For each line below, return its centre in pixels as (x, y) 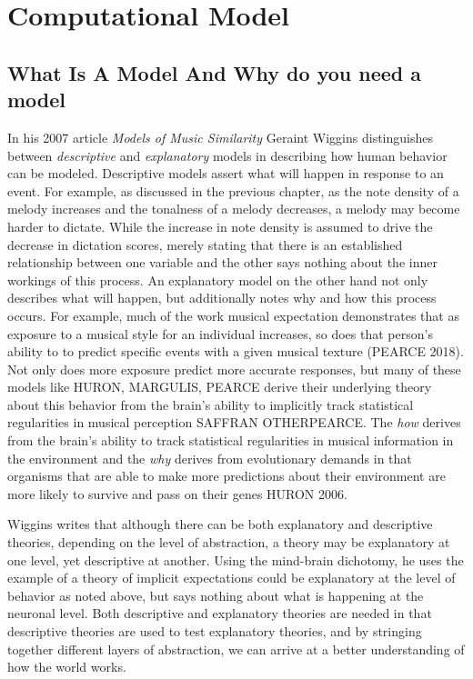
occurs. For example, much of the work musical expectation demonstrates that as (233, 315)
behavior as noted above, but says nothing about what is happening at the (216, 595)
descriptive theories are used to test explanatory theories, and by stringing (215, 631)
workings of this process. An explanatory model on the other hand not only (218, 280)
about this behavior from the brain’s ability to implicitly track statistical (211, 404)
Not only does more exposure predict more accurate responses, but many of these (234, 369)
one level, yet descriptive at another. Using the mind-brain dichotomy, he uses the (236, 559)
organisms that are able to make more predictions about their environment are (226, 476)
